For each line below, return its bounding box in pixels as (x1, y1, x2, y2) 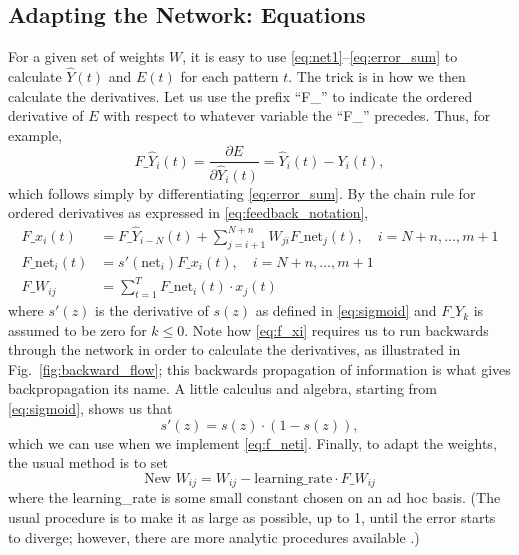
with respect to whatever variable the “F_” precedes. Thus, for (103, 105, 491, 126)
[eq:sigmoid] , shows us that (8, 398, 173, 419)
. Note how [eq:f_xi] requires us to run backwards (184, 319, 489, 340)
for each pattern (180, 66, 279, 87)
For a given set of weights (8, 46, 165, 67)
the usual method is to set (8, 452, 169, 473)
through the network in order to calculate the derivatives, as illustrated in (8, 339, 461, 360)
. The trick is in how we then (288, 66, 466, 87)
